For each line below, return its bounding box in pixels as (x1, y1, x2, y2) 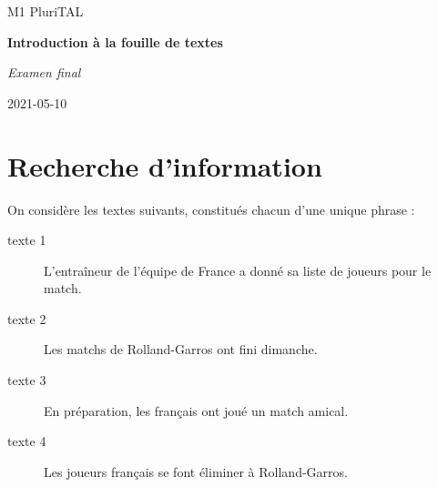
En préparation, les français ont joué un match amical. (44, 401, 349, 420)
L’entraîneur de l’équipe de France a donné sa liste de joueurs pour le (44, 260, 432, 279)
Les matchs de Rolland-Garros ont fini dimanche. (44, 340, 318, 359)
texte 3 (7, 370, 46, 390)
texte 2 (7, 309, 46, 328)
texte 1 (7, 230, 46, 249)
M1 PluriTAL (7, 2, 84, 20)
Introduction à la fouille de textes (7, 32, 223, 51)
